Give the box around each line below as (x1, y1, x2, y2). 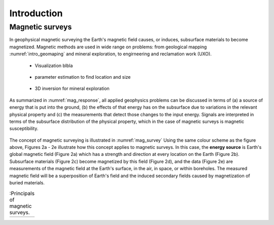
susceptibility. (9, 125, 39, 132)
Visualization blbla (35, 62, 73, 69)
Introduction (9, 8, 63, 19)
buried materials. (9, 180, 45, 186)
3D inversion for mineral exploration (35, 85, 110, 91)
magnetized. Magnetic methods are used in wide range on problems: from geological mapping (9, 44, 207, 50)
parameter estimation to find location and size (35, 74, 131, 80)
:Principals (9, 189, 35, 197)
